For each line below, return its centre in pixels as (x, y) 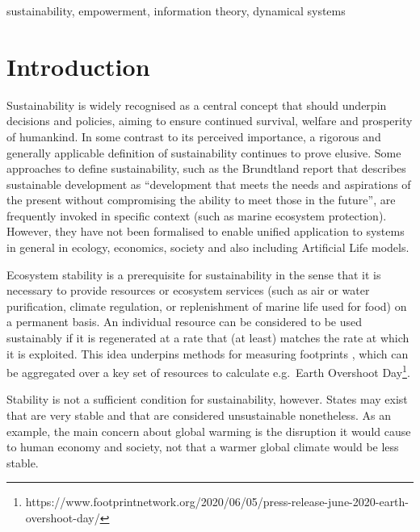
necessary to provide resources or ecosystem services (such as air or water (188, 290)
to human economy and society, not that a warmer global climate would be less (203, 447)
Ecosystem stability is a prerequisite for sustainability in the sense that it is (194, 274)
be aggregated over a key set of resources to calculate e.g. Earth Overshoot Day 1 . (208, 371)
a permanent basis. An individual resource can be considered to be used (184, 322)
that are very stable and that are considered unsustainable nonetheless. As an (199, 415)
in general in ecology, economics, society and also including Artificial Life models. (208, 247)
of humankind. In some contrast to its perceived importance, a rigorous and (194, 136)
